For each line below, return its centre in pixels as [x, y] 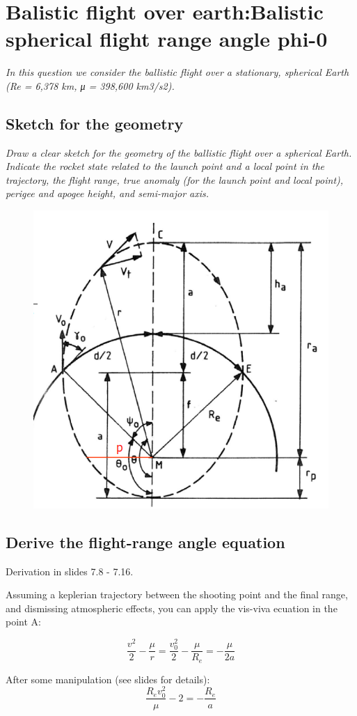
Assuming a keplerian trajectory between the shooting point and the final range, [177, 594]
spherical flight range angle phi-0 [167, 39]
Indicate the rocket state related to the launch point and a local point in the [165, 166]
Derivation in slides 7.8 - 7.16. [70, 571]
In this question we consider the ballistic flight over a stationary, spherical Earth [177, 72]
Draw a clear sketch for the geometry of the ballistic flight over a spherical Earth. [179, 152]
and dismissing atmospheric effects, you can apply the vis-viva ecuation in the [172, 608]
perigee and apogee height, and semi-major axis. [108, 193]
